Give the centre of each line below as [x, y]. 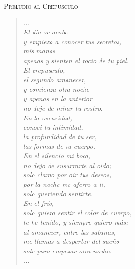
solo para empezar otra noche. [67, 250]
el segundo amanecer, [55, 79]
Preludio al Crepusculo [41, 6]
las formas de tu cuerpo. [59, 146]
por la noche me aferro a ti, [64, 184]
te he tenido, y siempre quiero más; [76, 222]
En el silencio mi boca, [57, 155]
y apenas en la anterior [58, 98]
